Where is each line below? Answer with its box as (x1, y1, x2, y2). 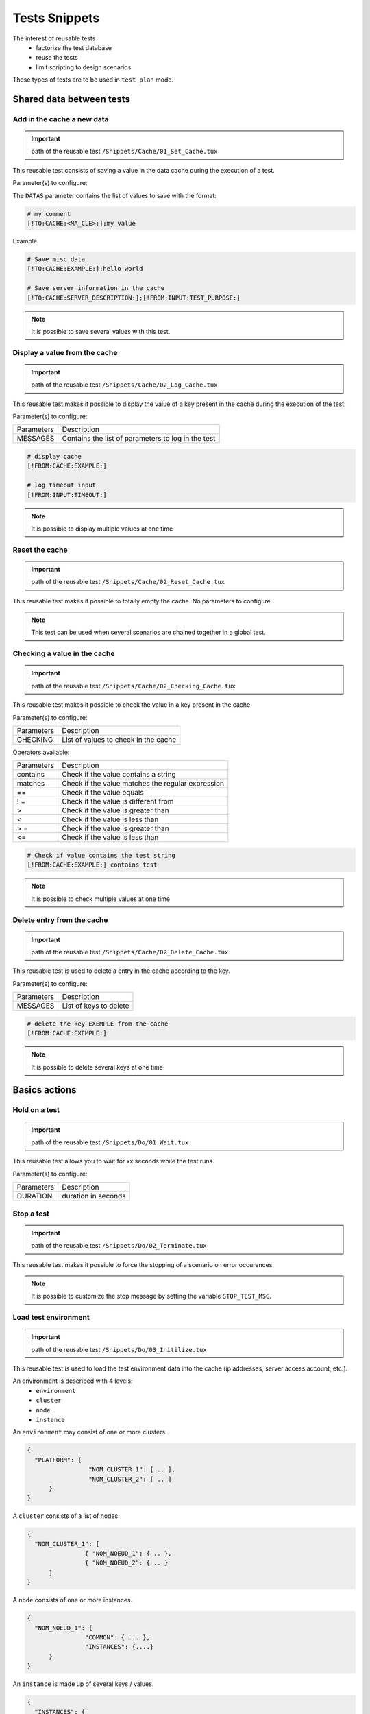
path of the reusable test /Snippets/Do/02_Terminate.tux (31, 1242, 207, 1250)
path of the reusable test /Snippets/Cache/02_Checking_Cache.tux (31, 681, 236, 690)
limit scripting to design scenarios (36, 62, 132, 71)
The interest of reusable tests (12, 34, 96, 43)
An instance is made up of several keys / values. (12, 1680, 154, 1688)
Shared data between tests (12, 93, 130, 105)
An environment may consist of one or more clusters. (12, 1428, 167, 1436)
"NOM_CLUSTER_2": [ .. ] (88, 1475, 172, 1483)
